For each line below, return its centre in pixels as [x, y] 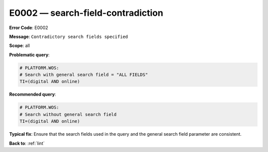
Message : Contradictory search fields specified [69, 37]
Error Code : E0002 [29, 28]
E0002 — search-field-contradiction [86, 13]
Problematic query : [29, 55]
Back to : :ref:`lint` [27, 143]
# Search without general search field [68, 114]
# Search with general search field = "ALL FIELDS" [84, 75]
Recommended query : [33, 94]
